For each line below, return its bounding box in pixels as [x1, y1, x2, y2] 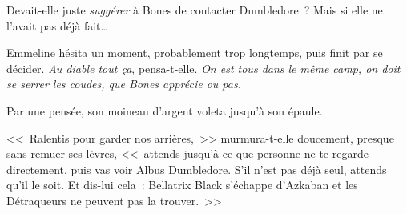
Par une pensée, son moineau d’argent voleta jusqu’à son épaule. [6, 102, 323, 119]
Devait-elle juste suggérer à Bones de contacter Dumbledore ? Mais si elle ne [6, 2, 383, 18]
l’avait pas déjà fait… [6, 17, 108, 34]
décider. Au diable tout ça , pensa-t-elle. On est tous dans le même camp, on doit [6, 59, 401, 76]
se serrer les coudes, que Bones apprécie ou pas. [6, 75, 241, 92]
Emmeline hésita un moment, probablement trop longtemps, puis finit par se [6, 44, 383, 61]
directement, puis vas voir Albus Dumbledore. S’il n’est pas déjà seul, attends [6, 160, 387, 177]
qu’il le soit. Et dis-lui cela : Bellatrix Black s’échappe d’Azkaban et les [6, 176, 358, 193]
